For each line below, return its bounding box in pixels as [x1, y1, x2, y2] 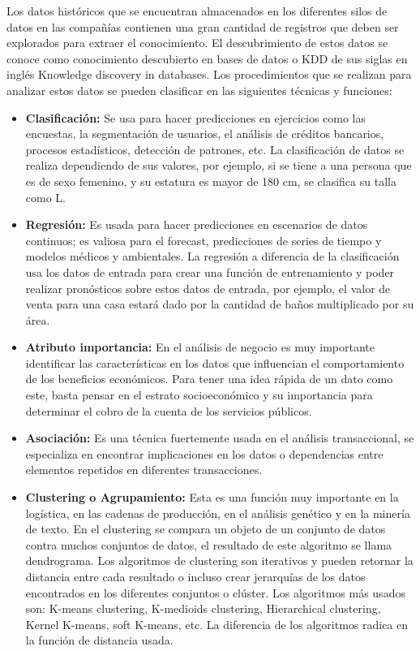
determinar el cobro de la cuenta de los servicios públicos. [25, 402, 312, 419]
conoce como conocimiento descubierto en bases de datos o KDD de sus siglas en [6, 50, 408, 67]
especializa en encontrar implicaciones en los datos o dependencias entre [25, 445, 384, 462]
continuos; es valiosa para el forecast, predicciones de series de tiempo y [25, 231, 382, 248]
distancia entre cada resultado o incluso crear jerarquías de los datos [25, 568, 366, 584]
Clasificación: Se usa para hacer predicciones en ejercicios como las [25, 109, 366, 126]
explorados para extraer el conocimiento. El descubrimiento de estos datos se [6, 34, 388, 51]
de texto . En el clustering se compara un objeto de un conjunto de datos [25, 520, 386, 537]
